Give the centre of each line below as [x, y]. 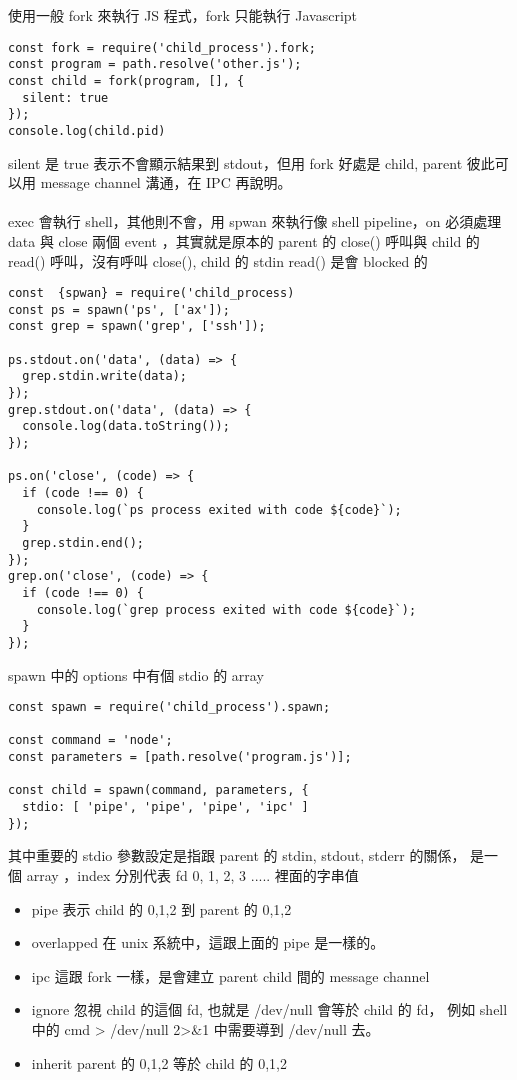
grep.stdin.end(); [83, 542]
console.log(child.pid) [87, 130]
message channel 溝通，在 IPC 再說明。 [166, 182]
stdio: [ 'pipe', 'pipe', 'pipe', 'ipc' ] [165, 807]
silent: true [65, 97]
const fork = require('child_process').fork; [162, 47]
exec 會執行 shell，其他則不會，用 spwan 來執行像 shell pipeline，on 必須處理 [255, 221]
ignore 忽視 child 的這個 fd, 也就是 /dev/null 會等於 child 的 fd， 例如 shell [269, 1009]
